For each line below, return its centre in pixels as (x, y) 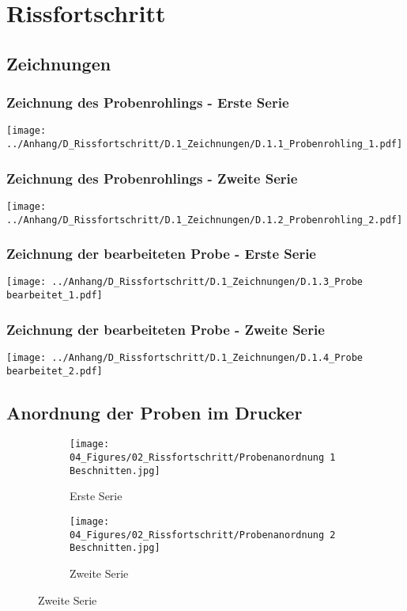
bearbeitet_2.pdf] (55, 371)
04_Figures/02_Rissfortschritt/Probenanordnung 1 (203, 458)
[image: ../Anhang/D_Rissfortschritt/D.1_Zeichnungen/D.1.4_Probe (185, 357)
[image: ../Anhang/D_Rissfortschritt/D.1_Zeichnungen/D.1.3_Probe (185, 282)
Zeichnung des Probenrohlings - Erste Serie (148, 102)
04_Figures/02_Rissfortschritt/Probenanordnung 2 (203, 535)
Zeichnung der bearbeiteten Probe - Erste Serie (161, 254)
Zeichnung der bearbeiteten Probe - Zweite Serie (166, 329)
